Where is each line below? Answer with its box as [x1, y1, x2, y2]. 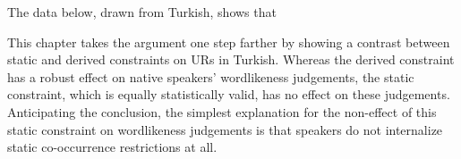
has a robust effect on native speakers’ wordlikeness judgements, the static [7, 67, 414, 86]
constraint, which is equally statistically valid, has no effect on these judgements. [7, 85, 450, 104]
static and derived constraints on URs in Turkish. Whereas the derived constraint [7, 50, 455, 69]
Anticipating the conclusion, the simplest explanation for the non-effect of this [7, 102, 437, 121]
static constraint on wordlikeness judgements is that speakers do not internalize [7, 120, 443, 138]
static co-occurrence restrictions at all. [7, 138, 218, 156]
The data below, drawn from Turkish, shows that [7, 3, 277, 21]
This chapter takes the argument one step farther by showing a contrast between [7, 32, 450, 51]
